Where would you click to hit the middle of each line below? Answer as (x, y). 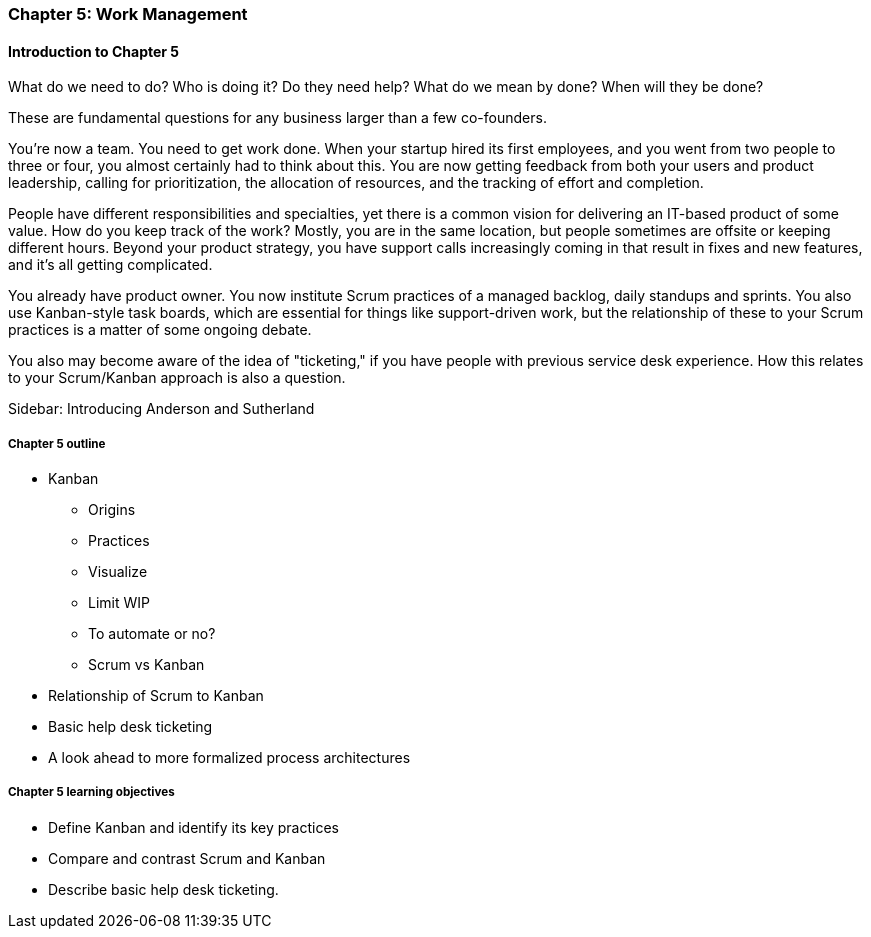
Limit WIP (119, 602)
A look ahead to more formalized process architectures (229, 757)
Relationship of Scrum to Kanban (156, 695)
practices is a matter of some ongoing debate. (160, 330)
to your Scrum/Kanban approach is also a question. (177, 378)
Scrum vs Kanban (146, 664)
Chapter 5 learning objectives (91, 792)
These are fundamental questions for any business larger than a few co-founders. (277, 118)
